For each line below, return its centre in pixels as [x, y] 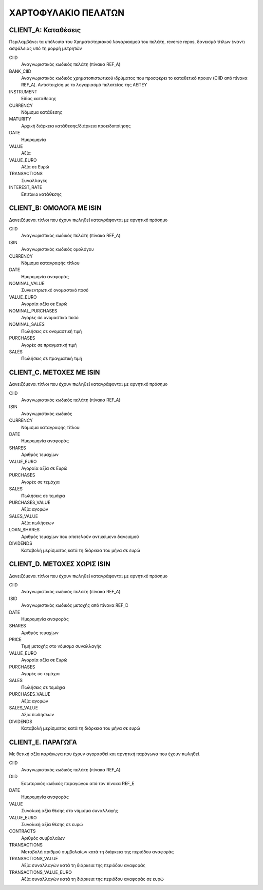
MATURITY [20, 119]
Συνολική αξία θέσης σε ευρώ [52, 824]
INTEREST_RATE [26, 187]
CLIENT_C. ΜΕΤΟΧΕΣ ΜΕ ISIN [55, 373]
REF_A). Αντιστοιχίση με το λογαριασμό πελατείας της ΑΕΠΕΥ [84, 85]
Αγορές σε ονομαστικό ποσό [50, 318]
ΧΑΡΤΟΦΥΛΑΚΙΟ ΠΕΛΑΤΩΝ [67, 13]
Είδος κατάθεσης [39, 99]
